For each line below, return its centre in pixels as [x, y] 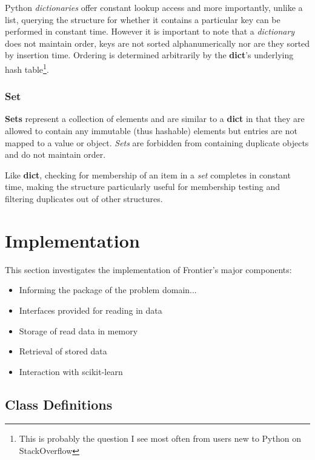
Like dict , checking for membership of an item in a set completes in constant [148, 174]
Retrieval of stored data [63, 351]
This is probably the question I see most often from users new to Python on [160, 438]
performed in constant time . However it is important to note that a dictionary [150, 31]
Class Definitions [59, 404]
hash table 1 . [27, 68]
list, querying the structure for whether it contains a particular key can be [143, 19]
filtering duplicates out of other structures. [84, 198]
